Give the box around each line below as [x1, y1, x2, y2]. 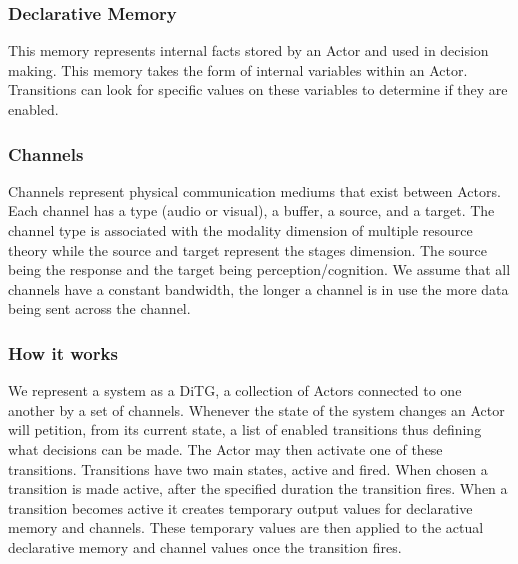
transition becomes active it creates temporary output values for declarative [8, 497, 473, 518]
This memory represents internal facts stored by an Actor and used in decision [8, 40, 489, 61]
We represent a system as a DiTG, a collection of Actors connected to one [8, 380, 462, 401]
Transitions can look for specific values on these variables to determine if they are [8, 79, 508, 100]
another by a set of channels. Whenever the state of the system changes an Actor [8, 399, 505, 420]
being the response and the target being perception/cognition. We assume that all [8, 259, 511, 280]
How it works [8, 340, 118, 365]
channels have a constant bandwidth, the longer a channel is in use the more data [8, 278, 509, 299]
